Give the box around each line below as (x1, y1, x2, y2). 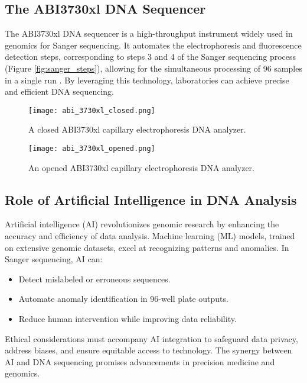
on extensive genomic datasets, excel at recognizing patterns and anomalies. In (5, 241, 289, 253)
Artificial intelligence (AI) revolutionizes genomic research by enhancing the (5, 218, 279, 230)
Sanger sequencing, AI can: (5, 253, 103, 265)
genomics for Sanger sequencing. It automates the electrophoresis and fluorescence (5, 38, 302, 51)
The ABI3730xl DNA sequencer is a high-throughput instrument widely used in (5, 27, 293, 40)
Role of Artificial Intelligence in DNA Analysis (5, 190, 297, 208)
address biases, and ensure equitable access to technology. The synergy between (5, 344, 292, 356)
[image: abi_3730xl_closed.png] (28, 106, 155, 115)
